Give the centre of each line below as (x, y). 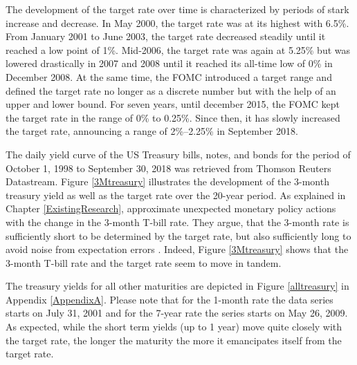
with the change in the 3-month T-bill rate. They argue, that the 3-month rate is (177, 222)
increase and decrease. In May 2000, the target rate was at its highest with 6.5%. (177, 22)
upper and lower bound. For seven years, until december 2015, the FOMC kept (173, 104)
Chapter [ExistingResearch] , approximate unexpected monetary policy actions (171, 208)
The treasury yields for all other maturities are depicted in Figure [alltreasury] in (177, 286)
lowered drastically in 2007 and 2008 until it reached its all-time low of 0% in (169, 63)
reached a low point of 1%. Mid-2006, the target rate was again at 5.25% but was (178, 49)
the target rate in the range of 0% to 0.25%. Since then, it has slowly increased (173, 117)
